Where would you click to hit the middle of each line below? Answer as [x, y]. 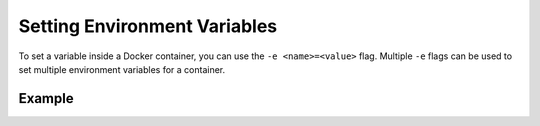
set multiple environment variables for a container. [122, 69]
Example [46, 98]
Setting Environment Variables [148, 26]
